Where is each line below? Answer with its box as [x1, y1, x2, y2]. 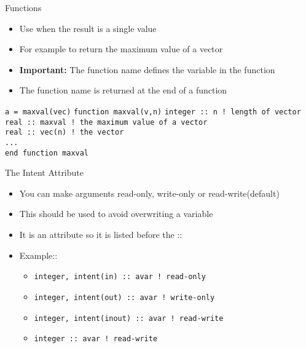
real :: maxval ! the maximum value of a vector [5, 117, 208, 127]
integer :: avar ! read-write [34, 334, 158, 344]
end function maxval [5, 148, 89, 157]
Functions [5, 1, 42, 14]
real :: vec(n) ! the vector [5, 128, 124, 137]
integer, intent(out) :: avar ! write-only [34, 293, 215, 302]
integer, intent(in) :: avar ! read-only [34, 272, 206, 282]
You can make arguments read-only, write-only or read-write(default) [19, 186, 280, 199]
